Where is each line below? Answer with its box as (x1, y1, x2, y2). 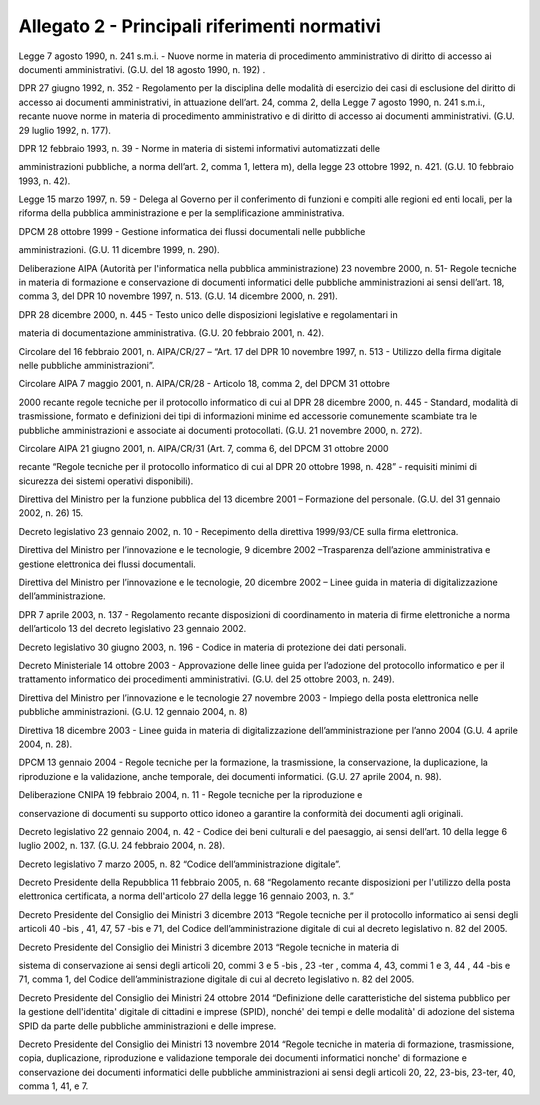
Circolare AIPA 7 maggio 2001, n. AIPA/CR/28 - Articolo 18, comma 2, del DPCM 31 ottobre (18, 378, 390, 390)
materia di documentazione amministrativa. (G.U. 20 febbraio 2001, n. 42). (18, 327, 325, 339)
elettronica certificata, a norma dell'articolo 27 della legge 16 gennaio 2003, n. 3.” (18, 890, 354, 902)
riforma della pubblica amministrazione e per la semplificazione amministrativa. (18, 207, 345, 219)
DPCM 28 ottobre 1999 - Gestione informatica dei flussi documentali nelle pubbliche (18, 225, 366, 237)
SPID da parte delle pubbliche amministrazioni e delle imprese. (18, 1020, 277, 1032)
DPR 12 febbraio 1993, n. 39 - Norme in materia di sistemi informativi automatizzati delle (18, 142, 380, 154)
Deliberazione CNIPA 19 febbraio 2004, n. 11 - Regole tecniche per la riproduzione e (18, 789, 363, 801)
